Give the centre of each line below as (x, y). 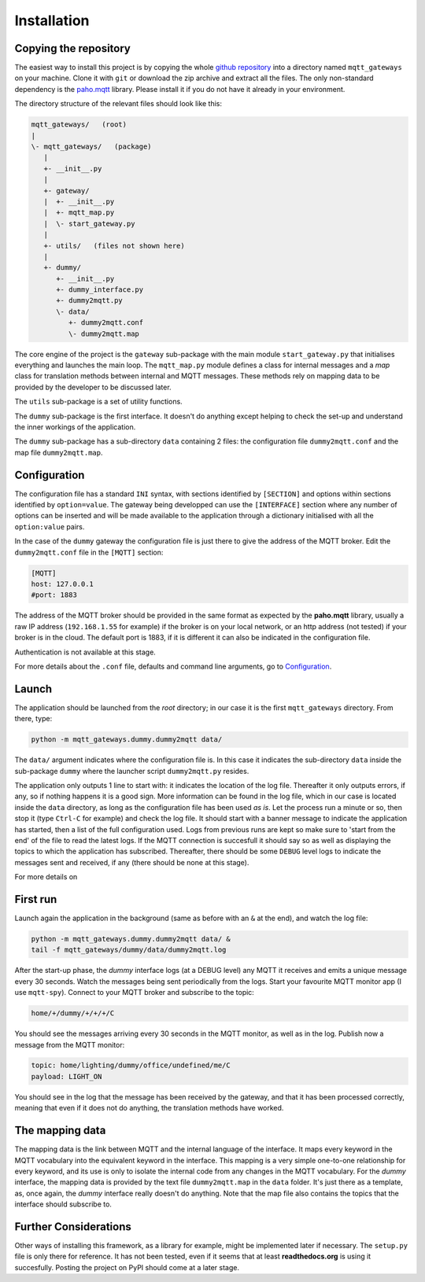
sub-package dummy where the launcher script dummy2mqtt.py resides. (132, 771)
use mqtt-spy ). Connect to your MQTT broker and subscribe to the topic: (135, 993)
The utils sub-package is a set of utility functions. (98, 402)
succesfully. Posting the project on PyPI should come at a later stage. (127, 1267)
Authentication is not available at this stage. (85, 652)
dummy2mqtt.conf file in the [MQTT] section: (89, 552)
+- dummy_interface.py (100, 290)
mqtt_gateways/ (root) (79, 125)
